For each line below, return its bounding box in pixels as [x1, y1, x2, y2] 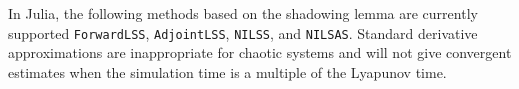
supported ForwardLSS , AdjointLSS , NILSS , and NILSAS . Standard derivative [8, 22, 478, 43]
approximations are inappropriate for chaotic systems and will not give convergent [8, 42, 512, 63]
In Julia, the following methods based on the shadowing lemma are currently [8, 3, 478, 23]
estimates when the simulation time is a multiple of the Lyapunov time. [8, 61, 447, 82]
